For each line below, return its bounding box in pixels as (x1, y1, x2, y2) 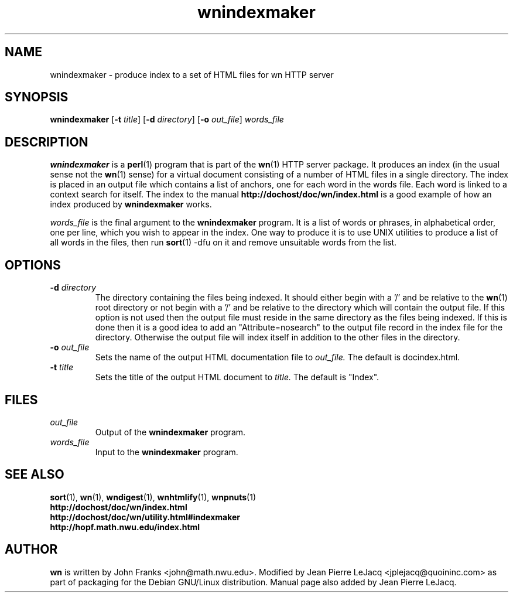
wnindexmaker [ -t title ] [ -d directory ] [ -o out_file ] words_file (50, 114, 284, 125)
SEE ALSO (5, 467, 64, 482)
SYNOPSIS (5, 90, 69, 105)
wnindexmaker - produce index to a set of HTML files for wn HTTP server (50, 69, 334, 80)
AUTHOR (5, 542, 58, 557)
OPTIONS (5, 257, 61, 272)
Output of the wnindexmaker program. (95, 427, 246, 437)
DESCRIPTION (5, 134, 88, 149)
